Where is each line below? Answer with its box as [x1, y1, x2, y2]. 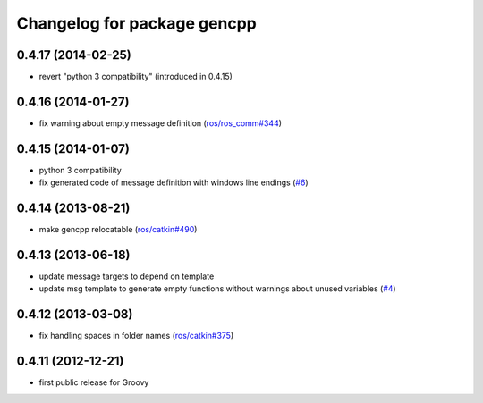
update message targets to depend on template [38, 271, 215, 281]
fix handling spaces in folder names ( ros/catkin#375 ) [38, 331, 234, 341]
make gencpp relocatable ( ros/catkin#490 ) [38, 224, 198, 235]
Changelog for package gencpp [16, 13, 257, 33]
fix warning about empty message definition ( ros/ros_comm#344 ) [38, 117, 282, 129]
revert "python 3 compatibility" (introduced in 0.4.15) [38, 71, 233, 82]
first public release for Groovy [38, 377, 149, 388]
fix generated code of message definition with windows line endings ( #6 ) [38, 177, 309, 188]
